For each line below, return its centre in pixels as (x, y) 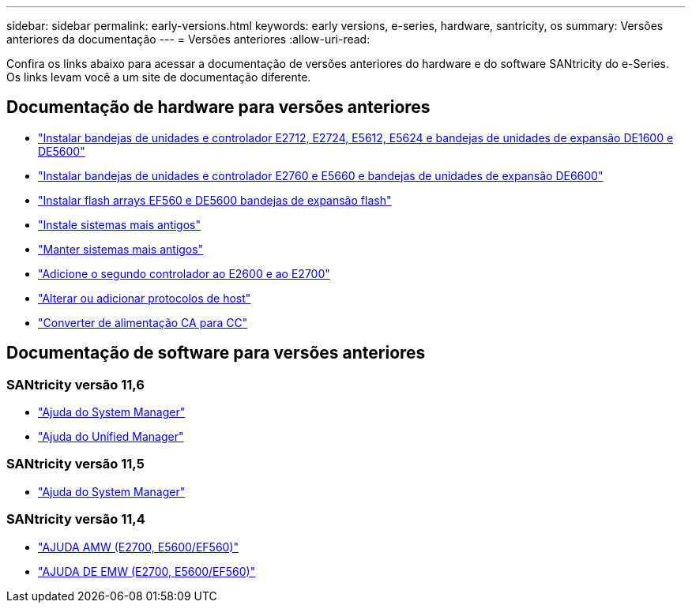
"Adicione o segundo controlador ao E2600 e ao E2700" (184, 273)
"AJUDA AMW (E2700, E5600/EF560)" (139, 547)
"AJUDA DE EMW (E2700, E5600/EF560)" (147, 571)
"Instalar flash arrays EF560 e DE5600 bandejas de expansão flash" (215, 200)
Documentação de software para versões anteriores (216, 353)
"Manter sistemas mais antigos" (121, 249)
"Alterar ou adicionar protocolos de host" (145, 298)
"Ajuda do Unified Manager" (111, 437)
